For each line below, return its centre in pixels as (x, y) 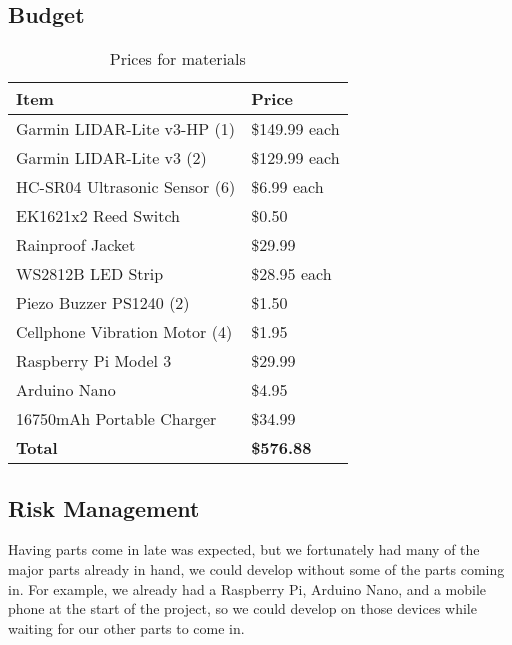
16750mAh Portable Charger (116, 419)
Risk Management (104, 507)
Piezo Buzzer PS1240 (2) (103, 303)
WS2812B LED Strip (90, 274)
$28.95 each (291, 274)
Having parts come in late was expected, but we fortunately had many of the (244, 549)
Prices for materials (177, 59)
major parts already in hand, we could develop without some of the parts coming (256, 569)
